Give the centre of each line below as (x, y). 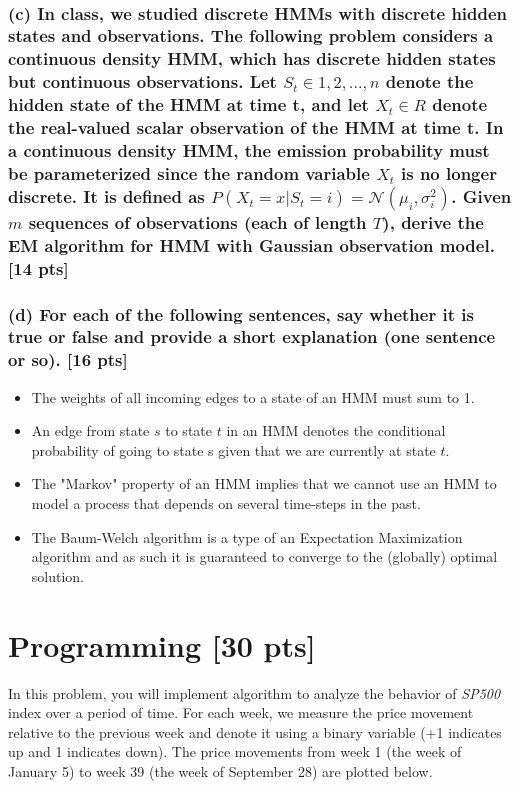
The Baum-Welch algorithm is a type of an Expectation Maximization (247, 536)
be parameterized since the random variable (189, 172)
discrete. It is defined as (106, 195)
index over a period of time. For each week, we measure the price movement (241, 712)
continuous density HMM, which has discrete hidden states (252, 58)
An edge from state (90, 430)
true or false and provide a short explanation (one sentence (252, 336)
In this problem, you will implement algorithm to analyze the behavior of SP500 (254, 692)
